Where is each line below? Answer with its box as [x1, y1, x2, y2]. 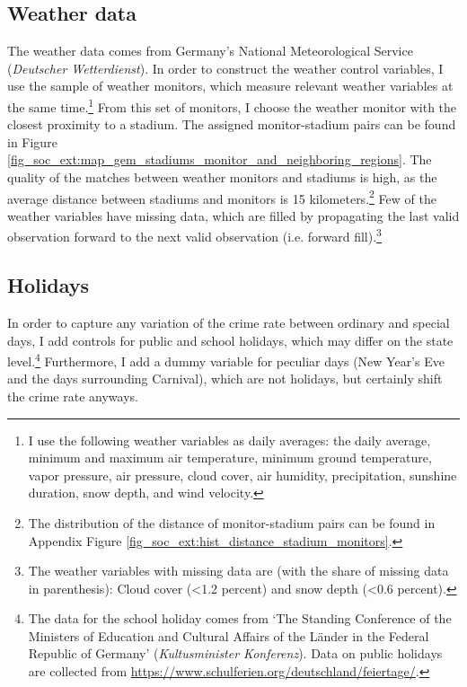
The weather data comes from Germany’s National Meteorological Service [7, 41, 413, 60]
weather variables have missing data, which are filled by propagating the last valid [7, 206, 460, 225]
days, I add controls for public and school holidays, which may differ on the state [7, 330, 454, 349]
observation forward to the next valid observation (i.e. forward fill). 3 [7, 225, 382, 246]
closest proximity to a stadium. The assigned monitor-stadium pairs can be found [7, 115, 456, 134]
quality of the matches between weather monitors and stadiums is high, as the [7, 168, 437, 187]
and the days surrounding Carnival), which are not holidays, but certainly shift [7, 369, 443, 388]
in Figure [7, 132, 57, 151]
